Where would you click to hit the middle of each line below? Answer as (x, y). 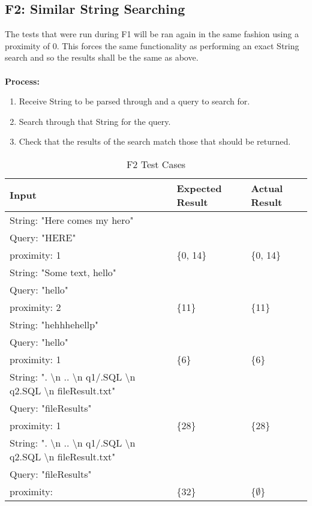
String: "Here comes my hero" (72, 220)
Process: (22, 81)
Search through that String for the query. (95, 121)
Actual (267, 188)
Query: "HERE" (43, 237)
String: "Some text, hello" (63, 272)
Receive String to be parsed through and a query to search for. (134, 101)
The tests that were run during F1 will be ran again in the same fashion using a (152, 34)
